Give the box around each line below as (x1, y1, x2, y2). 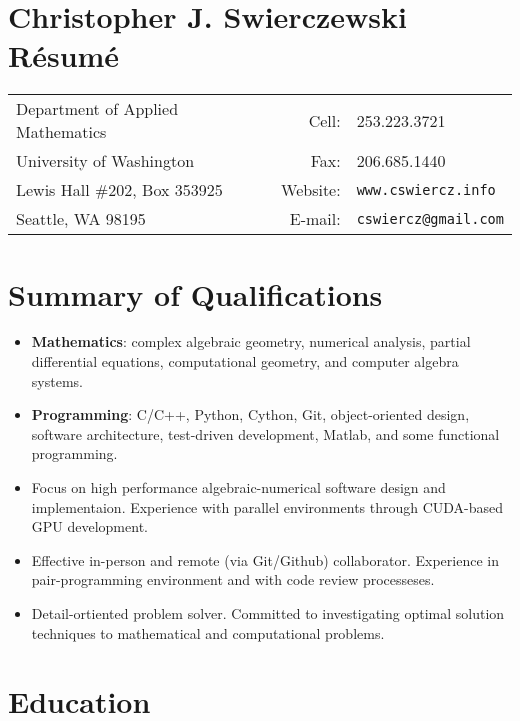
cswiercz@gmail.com (356, 210, 504, 227)
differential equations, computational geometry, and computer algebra (31, 351, 459, 372)
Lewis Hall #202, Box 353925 (16, 178, 223, 202)
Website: (281, 178, 341, 202)
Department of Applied (16, 97, 179, 121)
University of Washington (16, 149, 195, 173)
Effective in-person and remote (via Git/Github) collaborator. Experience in (31, 549, 499, 570)
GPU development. (31, 516, 148, 537)
